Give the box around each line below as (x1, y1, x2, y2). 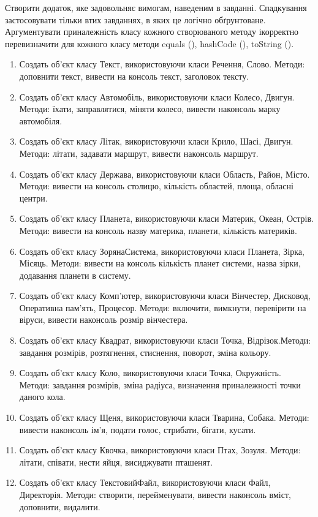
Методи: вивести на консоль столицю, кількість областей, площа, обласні (19, 179, 293, 192)
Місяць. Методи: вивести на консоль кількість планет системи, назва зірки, (19, 257, 301, 270)
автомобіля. (19, 114, 62, 127)
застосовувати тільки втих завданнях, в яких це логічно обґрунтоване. (5, 13, 266, 26)
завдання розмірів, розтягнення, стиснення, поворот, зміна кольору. (19, 345, 271, 358)
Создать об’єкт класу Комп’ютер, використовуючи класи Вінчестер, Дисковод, (19, 289, 311, 302)
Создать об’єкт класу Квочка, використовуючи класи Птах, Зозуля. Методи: (19, 443, 301, 456)
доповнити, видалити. (19, 500, 100, 513)
